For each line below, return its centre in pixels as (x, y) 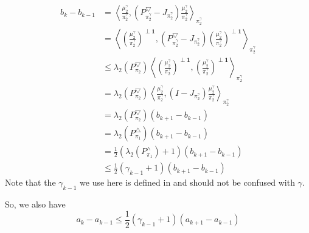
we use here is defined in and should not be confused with (187, 182)
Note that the (30, 182)
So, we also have (35, 204)
